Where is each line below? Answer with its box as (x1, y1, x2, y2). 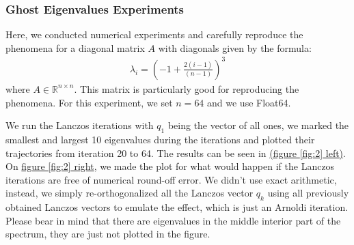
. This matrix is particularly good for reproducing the (74, 81, 299, 96)
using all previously (267, 186, 349, 200)
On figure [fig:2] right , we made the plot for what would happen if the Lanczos (5, 159, 335, 173)
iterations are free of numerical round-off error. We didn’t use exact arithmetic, (5, 172, 337, 186)
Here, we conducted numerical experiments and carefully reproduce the (5, 27, 303, 42)
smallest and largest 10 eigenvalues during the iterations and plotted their (5, 132, 315, 146)
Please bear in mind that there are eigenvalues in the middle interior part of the (5, 213, 341, 227)
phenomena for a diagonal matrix (5, 40, 145, 55)
